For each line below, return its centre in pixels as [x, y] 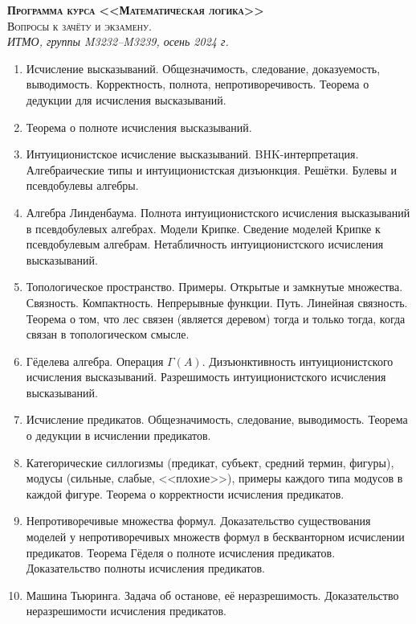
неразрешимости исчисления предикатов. [126, 611]
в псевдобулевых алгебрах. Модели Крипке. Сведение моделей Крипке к [203, 228]
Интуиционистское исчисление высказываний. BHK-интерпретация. [192, 154]
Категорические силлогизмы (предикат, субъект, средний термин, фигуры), [210, 462]
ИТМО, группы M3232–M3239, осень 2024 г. [118, 41]
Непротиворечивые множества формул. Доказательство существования [198, 521]
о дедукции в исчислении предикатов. [118, 435]
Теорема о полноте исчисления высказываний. [139, 127]
